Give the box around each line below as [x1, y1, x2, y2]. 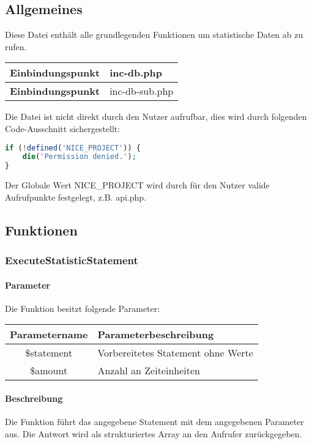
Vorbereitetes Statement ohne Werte [97, 346, 253, 360]
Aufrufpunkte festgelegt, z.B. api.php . [5, 190, 146, 203]
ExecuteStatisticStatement [5, 253, 138, 268]
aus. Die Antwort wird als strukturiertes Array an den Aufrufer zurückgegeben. [5, 427, 302, 440]
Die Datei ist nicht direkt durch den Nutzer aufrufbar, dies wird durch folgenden [5, 110, 307, 123]
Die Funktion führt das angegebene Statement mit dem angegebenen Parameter [5, 415, 304, 428]
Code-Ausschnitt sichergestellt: [5, 122, 121, 135]
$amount [30, 363, 68, 378]
